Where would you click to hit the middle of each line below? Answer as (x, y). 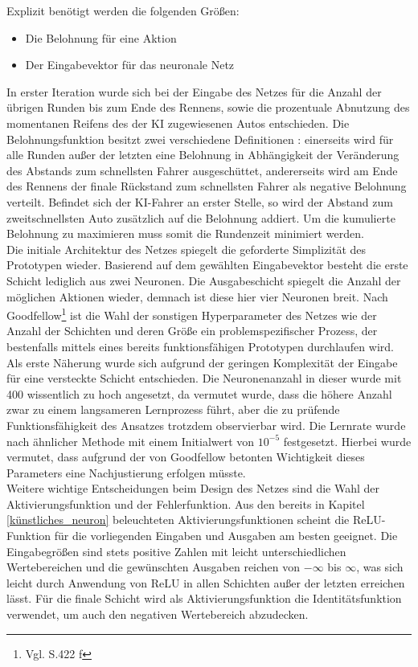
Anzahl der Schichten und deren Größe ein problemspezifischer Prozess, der (192, 331)
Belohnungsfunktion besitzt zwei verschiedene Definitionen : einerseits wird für (200, 139)
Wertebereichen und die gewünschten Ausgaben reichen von (154, 567)
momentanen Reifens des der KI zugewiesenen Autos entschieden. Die (178, 123)
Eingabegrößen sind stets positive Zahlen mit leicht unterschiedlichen (176, 551)
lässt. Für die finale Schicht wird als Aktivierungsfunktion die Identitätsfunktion (204, 598)
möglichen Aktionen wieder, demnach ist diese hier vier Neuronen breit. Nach (197, 296)
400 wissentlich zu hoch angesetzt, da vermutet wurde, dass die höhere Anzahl (199, 393)
